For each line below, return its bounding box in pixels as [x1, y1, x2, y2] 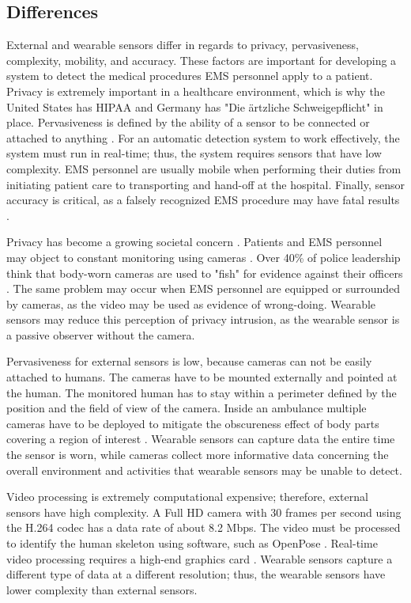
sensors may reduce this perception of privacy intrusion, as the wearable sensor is [6, 311, 400, 328]
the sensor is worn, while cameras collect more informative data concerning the [6, 446, 389, 463]
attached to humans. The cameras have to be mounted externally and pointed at [6, 369, 398, 385]
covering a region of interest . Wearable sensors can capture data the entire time [6, 430, 395, 447]
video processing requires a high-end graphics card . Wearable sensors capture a [6, 550, 393, 567]
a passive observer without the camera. [6, 326, 195, 343]
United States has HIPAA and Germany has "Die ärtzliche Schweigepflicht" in [6, 98, 383, 115]
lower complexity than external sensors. [6, 581, 198, 597]
